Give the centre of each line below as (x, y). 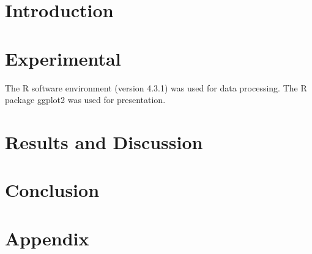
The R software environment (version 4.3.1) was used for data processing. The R (156, 87)
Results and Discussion (104, 141)
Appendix (47, 238)
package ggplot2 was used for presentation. (85, 100)
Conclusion (52, 190)
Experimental (63, 58)
